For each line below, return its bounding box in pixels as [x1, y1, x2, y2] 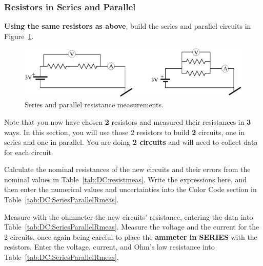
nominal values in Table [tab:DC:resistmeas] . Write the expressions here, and [4, 174, 247, 184]
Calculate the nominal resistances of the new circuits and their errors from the [4, 164, 251, 175]
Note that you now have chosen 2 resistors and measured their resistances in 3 [4, 116, 251, 127]
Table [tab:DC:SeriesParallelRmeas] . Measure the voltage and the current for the [4, 221, 259, 232]
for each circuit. [4, 146, 53, 157]
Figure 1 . [4, 30, 34, 41]
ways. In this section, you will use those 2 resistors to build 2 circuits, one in [4, 126, 245, 137]
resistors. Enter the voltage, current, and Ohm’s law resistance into [4, 241, 215, 252]
